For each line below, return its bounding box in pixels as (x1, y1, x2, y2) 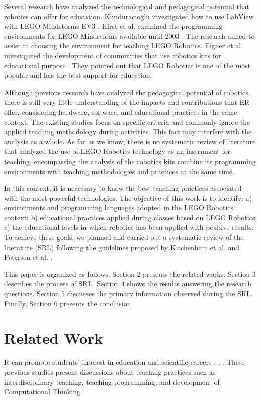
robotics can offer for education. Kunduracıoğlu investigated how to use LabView (4, 11, 254, 21)
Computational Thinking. (4, 386, 82, 397)
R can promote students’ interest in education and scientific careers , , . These (4, 357, 245, 367)
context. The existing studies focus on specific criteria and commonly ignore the (4, 116, 250, 127)
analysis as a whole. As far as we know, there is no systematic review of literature (4, 136, 256, 146)
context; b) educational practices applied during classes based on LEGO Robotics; (4, 212, 257, 222)
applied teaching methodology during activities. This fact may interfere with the (4, 126, 252, 137)
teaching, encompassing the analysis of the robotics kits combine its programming (4, 155, 256, 166)
